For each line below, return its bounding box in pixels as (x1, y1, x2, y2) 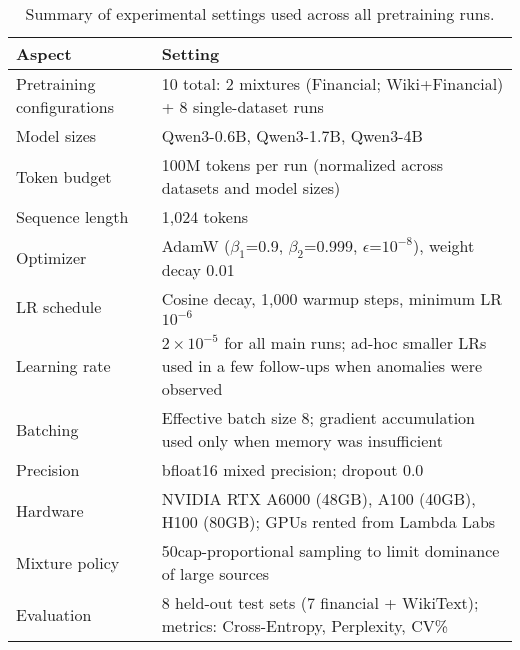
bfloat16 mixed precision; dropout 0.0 (161, 458, 424, 482)
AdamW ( (161, 234, 231, 257)
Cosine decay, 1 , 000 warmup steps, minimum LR (161, 287, 503, 311)
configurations (16, 95, 114, 118)
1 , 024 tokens (161, 205, 249, 228)
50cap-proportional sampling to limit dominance (161, 539, 500, 563)
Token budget (16, 164, 112, 188)
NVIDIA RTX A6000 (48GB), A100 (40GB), (161, 487, 476, 511)
